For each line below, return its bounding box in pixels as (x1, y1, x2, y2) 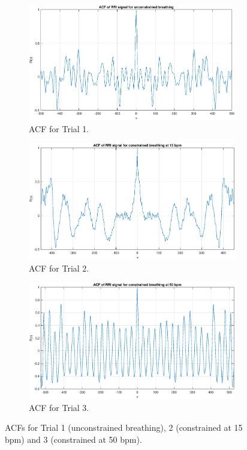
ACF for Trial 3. (29, 401, 89, 413)
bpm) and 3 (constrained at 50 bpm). (5, 433, 142, 445)
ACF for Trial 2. (29, 261, 89, 274)
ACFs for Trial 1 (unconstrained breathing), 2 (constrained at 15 (5, 421, 243, 434)
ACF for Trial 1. (29, 122, 89, 135)
